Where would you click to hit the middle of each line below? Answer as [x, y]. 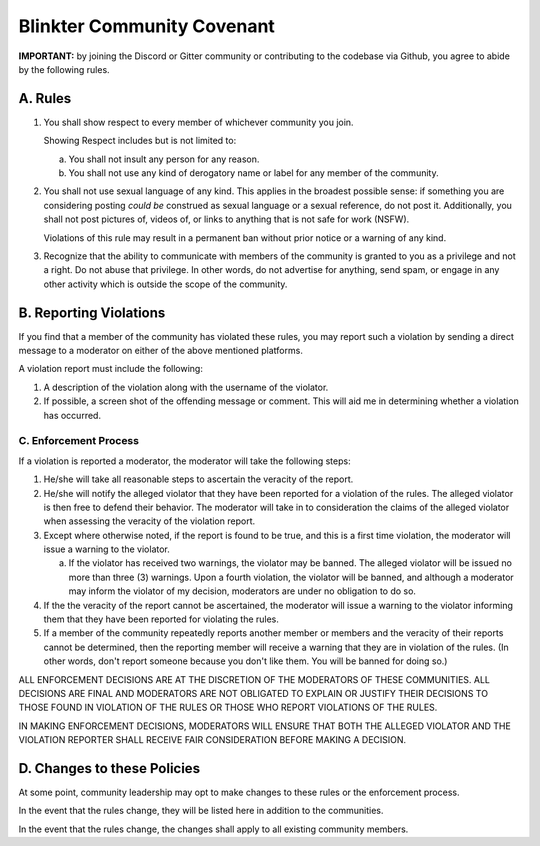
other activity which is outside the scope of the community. [165, 284]
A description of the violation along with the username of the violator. [186, 387]
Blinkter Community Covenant [146, 26]
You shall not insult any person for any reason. [164, 159]
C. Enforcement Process [79, 441]
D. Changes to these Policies [109, 768]
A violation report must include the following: [111, 369]
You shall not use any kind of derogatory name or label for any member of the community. [253, 173]
